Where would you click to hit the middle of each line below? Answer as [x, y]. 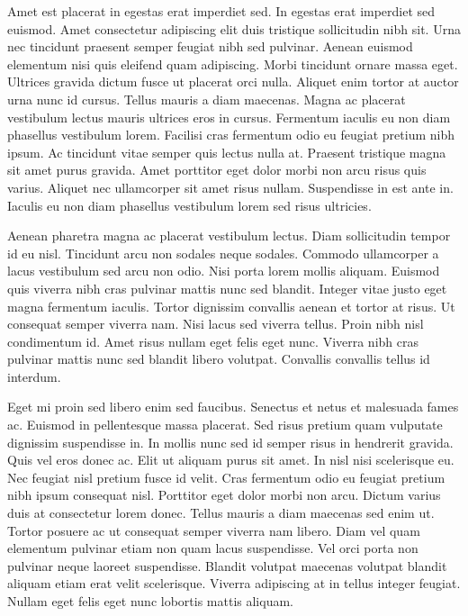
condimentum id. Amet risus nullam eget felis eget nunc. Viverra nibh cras [213, 341]
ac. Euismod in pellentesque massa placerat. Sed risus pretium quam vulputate [225, 425]
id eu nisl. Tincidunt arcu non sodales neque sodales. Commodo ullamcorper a [223, 253]
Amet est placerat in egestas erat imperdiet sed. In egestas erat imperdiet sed [221, 11]
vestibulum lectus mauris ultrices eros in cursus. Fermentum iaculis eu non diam [229, 117]
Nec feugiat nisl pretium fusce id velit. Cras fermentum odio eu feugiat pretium [226, 477]
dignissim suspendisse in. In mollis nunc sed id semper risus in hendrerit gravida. [230, 442]
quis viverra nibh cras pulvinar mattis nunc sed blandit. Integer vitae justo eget [227, 288]
